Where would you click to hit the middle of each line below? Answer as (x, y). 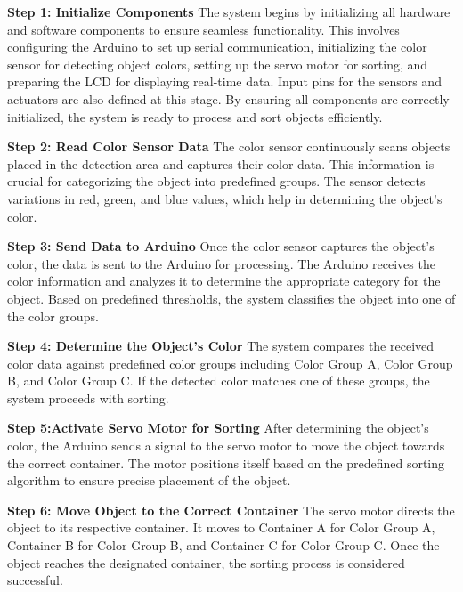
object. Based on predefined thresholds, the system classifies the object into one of (231, 298)
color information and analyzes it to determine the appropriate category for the (224, 281)
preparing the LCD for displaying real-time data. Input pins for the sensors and (224, 81)
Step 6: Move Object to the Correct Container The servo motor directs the (231, 510)
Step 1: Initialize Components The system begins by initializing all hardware (229, 12)
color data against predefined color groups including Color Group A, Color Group (230, 363)
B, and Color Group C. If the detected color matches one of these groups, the (219, 381)
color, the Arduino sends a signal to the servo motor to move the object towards (226, 446)
